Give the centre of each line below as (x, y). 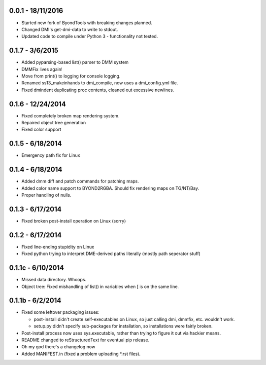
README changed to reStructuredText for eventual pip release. (85, 340)
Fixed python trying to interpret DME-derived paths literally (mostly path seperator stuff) (111, 254)
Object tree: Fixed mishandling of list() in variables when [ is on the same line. (100, 287)
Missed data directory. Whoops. (54, 280)
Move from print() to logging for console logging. (71, 76)
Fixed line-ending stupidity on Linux (58, 247)
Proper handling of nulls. (46, 195)
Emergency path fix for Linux (51, 155)
